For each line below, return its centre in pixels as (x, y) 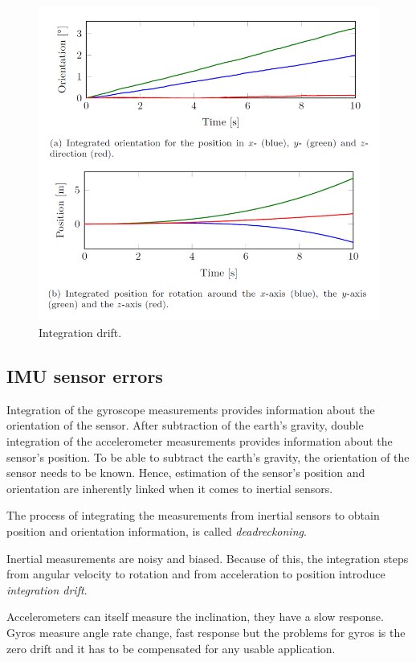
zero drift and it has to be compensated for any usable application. (171, 648)
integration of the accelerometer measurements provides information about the (200, 441)
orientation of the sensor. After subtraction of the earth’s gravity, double (185, 425)
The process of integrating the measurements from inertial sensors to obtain (193, 515)
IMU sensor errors (85, 376)
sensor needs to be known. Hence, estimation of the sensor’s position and (186, 473)
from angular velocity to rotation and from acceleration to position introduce (196, 574)
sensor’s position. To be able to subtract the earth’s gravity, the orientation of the (208, 456)
